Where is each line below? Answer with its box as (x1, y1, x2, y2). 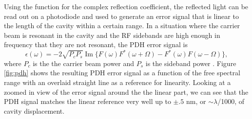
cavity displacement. (4, 105, 65, 116)
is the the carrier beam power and (33, 58, 135, 68)
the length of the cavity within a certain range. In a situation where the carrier (4, 20, 240, 31)
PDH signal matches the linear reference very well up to (4, 96, 171, 106)
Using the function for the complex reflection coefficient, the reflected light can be (4, 1, 249, 11)
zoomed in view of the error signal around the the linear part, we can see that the (4, 86, 249, 97)
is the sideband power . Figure (145, 58, 236, 68)
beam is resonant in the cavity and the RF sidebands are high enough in (4, 30, 220, 40)
